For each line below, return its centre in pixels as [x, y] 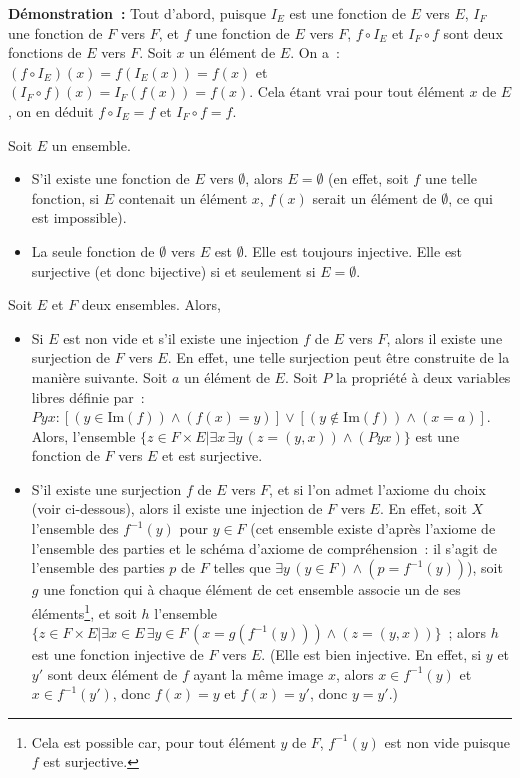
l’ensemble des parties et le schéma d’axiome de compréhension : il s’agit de [264, 547]
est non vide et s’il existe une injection [181, 337]
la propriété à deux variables [423, 376]
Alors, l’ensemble [83, 435]
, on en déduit [51, 110]
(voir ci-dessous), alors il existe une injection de [177, 508]
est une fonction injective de [117, 654]
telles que [242, 567]
